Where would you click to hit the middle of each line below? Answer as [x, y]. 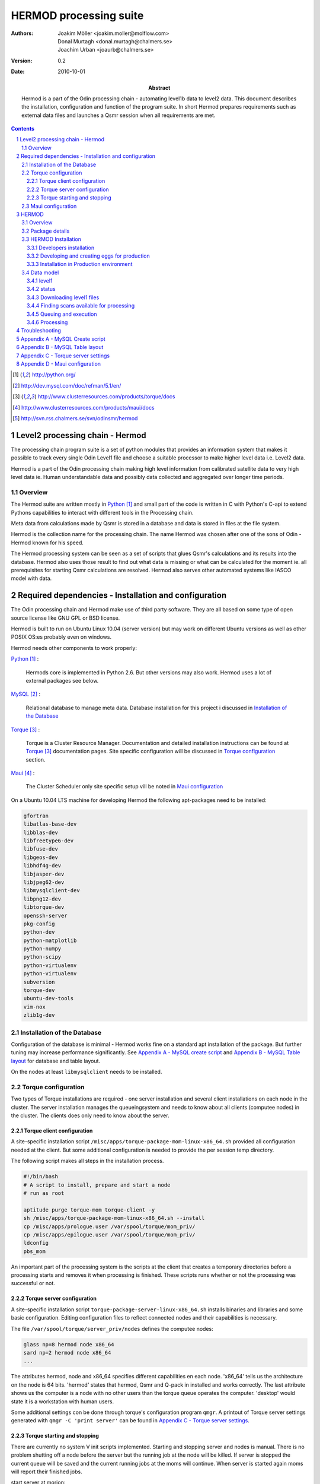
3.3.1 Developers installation [61, 248]
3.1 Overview [37, 223]
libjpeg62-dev [44, 882]
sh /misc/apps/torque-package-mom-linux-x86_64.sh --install [114, 1218]
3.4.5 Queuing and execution [62, 314]
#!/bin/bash [41, 1177]
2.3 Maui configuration [49, 206]
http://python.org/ [54, 375]
